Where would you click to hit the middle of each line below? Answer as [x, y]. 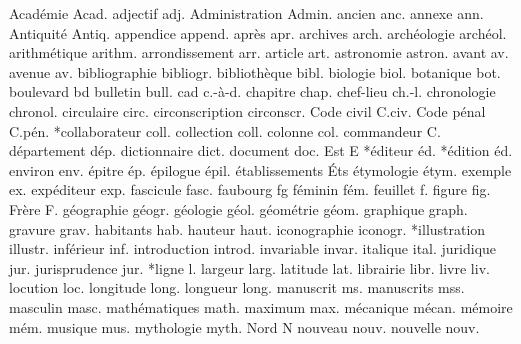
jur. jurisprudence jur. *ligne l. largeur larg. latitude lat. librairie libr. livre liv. [249, 267]
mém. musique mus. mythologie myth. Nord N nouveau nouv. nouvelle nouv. [244, 326]
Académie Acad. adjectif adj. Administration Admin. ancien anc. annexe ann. [246, 13]
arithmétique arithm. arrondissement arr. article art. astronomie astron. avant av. [259, 52]
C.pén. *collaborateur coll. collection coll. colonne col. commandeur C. [225, 130]
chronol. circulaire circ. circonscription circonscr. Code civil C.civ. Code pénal [247, 110]
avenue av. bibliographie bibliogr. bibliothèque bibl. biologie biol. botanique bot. [255, 71]
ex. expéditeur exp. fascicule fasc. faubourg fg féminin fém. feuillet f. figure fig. [250, 189]
